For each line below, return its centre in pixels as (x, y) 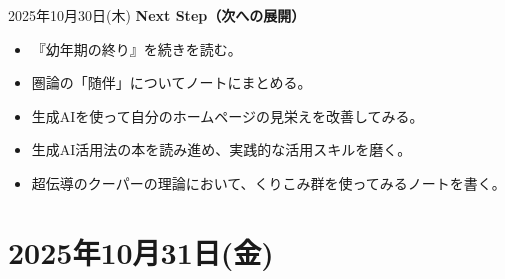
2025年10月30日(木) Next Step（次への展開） (157, 15)
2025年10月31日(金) (141, 251)
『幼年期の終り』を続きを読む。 (136, 48)
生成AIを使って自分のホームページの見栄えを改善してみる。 (227, 115)
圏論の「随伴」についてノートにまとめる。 (171, 82)
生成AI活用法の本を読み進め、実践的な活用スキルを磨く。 (221, 149)
